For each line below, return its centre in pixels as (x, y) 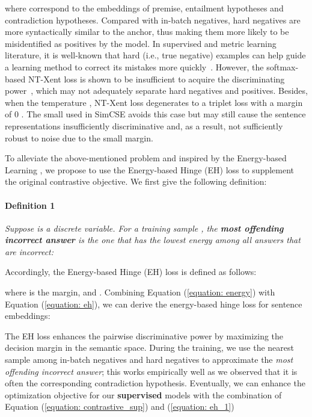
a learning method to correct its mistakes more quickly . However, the (134, 66)
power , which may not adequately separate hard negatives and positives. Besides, (156, 91)
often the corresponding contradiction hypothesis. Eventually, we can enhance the (155, 383)
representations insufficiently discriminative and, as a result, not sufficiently (144, 125)
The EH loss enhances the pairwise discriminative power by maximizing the (144, 335)
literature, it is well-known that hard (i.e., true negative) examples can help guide (155, 55)
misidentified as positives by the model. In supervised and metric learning (141, 43)
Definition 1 (30, 205)
